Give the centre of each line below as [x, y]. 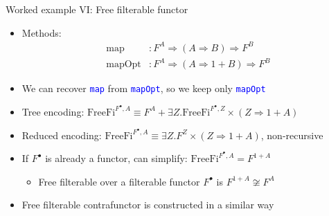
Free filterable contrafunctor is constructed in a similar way [148, 205]
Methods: [42, 32]
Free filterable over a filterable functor [119, 181]
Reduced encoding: [62, 135]
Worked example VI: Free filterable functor [97, 9]
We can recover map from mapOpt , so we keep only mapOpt [144, 88]
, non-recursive [292, 135]
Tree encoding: [53, 111]
